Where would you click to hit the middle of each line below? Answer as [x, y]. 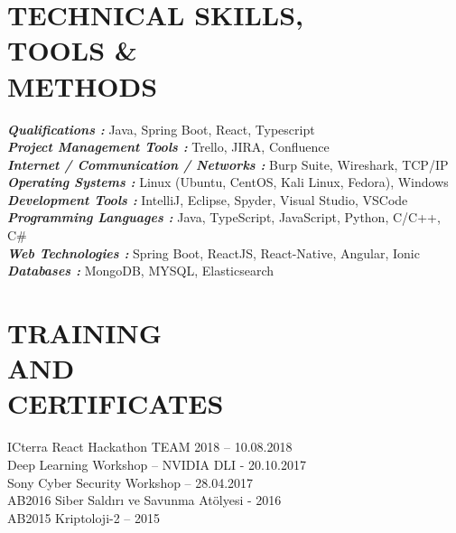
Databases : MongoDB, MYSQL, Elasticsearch [141, 271]
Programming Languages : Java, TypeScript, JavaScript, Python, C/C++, [224, 217]
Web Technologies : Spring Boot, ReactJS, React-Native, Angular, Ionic [214, 252]
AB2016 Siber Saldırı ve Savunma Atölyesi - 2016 [144, 500]
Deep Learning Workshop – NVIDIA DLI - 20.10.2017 [157, 464]
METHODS [83, 85]
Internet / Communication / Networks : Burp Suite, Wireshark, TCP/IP [228, 164]
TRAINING [85, 333]
